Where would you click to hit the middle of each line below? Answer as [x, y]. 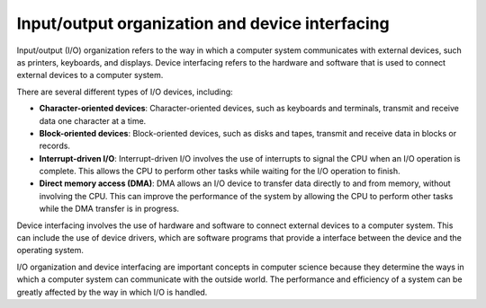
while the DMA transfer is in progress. [109, 209]
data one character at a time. [93, 120]
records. [55, 146]
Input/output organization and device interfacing [203, 23]
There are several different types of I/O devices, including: [125, 92]
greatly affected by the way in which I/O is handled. [112, 292]
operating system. [50, 251]
